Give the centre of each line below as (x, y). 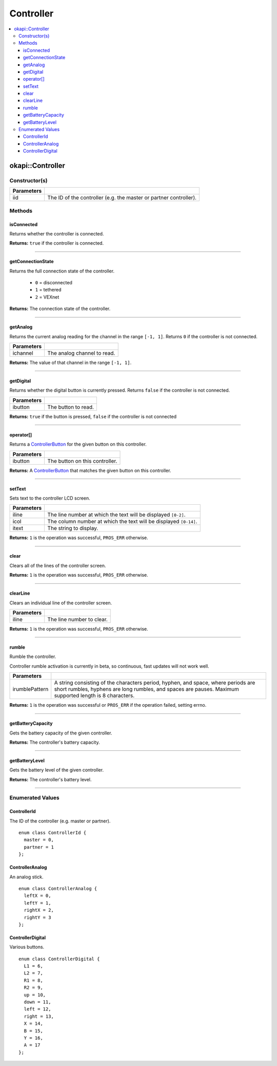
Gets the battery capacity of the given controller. (61, 733)
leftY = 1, (37, 903)
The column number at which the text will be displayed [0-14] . (122, 522)
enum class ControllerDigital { (59, 959)
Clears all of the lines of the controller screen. (58, 565)
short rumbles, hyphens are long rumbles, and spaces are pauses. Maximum (147, 689)
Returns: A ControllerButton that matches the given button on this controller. (90, 470)
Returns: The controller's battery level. (51, 779)
